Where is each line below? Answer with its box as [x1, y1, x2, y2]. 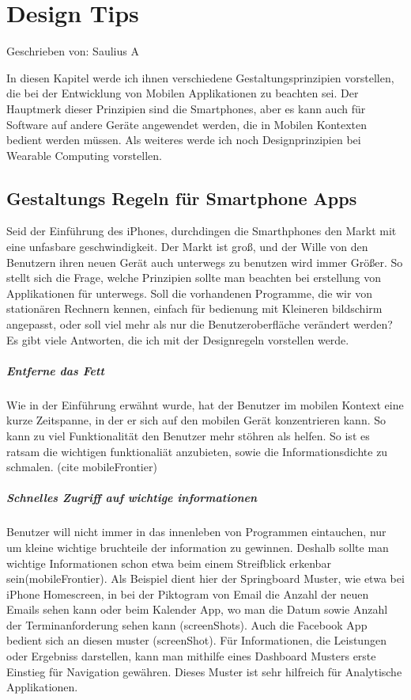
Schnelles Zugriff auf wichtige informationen [6, 489, 258, 506]
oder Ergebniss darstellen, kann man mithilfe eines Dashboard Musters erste [6, 648, 376, 664]
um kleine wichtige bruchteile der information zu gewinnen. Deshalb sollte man [6, 538, 389, 555]
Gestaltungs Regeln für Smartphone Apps [6, 185, 357, 210]
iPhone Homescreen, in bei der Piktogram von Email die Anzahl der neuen [6, 585, 369, 602]
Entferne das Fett [6, 362, 104, 379]
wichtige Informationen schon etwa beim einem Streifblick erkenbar [6, 554, 331, 571]
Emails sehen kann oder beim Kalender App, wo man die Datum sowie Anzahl [6, 601, 388, 618]
